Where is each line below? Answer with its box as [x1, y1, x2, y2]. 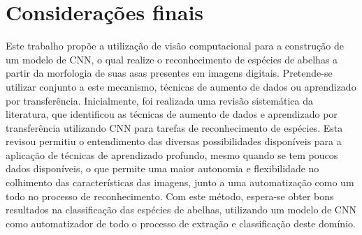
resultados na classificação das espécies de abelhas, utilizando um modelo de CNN [6, 202, 356, 217]
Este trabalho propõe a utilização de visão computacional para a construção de [6, 38, 344, 53]
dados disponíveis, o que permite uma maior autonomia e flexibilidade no [6, 161, 319, 176]
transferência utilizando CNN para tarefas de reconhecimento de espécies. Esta [6, 120, 343, 135]
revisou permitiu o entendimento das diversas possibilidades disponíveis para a [6, 134, 342, 149]
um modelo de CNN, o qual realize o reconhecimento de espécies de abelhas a [6, 52, 338, 66]
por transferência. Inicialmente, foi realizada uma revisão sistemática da [6, 93, 313, 107]
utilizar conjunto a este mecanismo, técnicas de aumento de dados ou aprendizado [6, 79, 356, 93]
